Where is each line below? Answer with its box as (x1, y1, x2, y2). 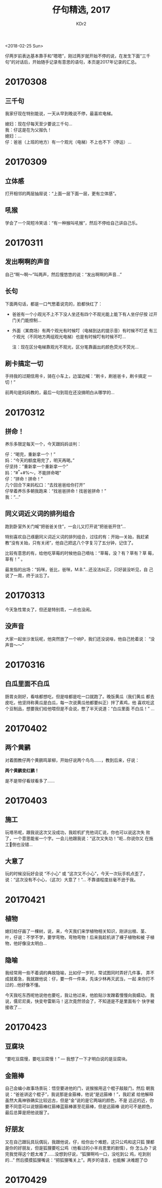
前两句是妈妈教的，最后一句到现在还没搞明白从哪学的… (5, 390, 115, 395)
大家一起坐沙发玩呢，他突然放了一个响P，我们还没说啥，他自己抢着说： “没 (5, 636, 155, 642)
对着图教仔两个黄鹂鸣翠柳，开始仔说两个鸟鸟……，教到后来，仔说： (5, 757, 140, 763)
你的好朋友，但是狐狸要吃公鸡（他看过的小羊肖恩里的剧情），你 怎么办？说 (9, 1145, 157, 1151)
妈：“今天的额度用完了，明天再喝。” (5, 457, 75, 463)
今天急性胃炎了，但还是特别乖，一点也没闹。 (5, 606, 94, 612)
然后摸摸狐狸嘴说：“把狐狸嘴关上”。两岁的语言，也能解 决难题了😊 (15, 1157, 148, 1163)
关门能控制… (16, 317, 42, 323)
